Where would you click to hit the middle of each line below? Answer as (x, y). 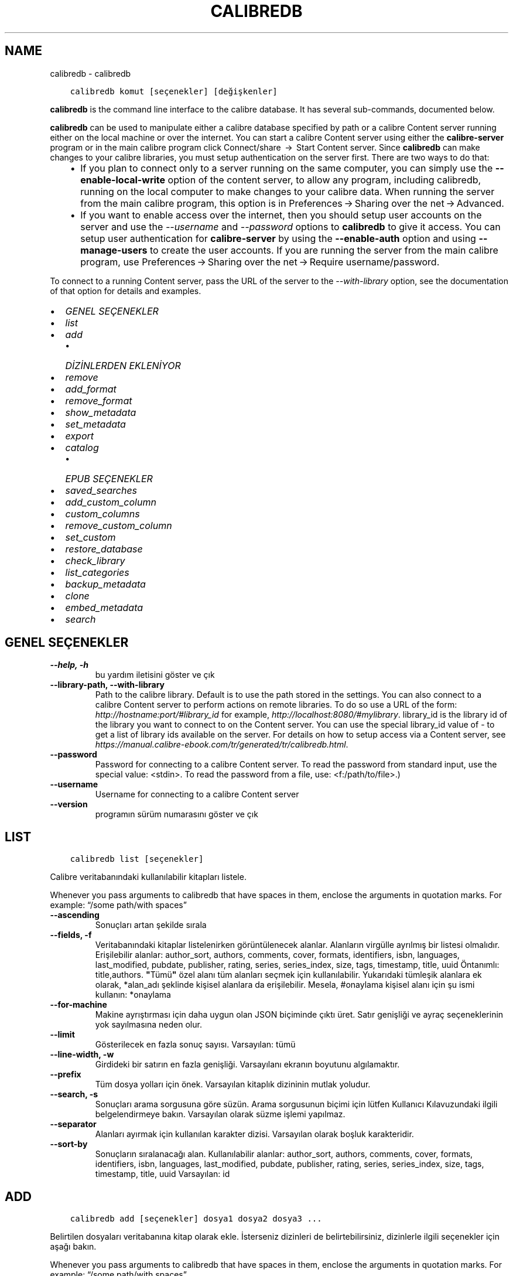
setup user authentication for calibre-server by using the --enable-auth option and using (278, 238)
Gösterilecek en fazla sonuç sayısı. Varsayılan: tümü (195, 1045)
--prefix (66, 1074)
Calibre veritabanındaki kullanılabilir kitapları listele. (148, 877)
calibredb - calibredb (90, 73)
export (80, 436)
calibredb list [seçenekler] (137, 859)
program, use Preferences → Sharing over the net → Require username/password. (260, 262)
